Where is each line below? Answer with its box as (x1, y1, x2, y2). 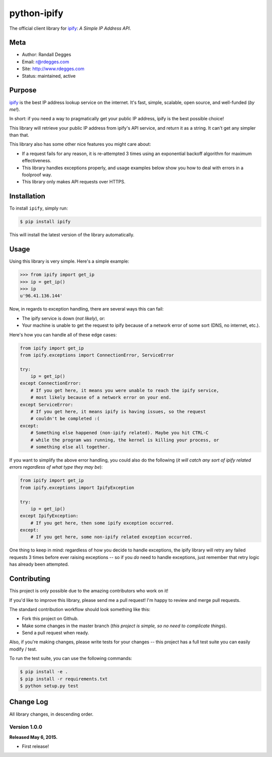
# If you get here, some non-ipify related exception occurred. (30, 534, 193, 540)
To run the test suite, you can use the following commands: (9, 655, 132, 662)
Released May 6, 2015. (9, 734, 58, 740)
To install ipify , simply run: (9, 205, 68, 212)
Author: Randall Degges (22, 52, 72, 58)
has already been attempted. (9, 561, 69, 568)
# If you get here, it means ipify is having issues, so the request (30, 409, 206, 415)
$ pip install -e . (20, 669, 68, 675)
